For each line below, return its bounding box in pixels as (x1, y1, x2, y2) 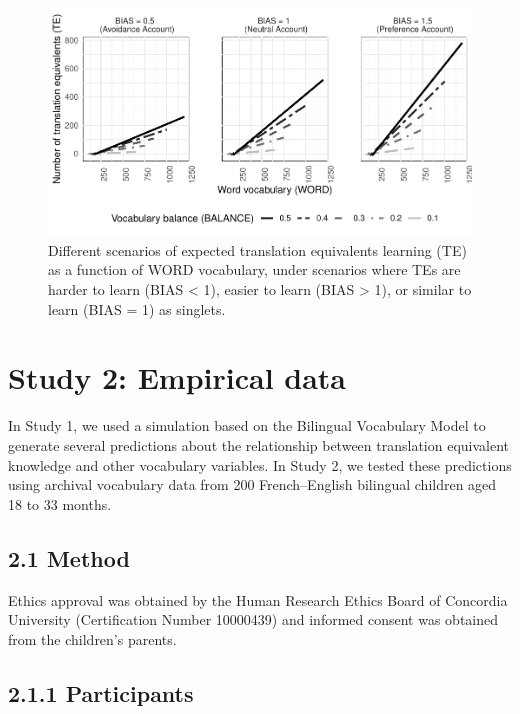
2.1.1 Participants (8, 677, 194, 708)
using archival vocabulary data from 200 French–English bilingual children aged (8, 474, 497, 495)
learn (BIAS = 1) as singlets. (48, 298, 226, 319)
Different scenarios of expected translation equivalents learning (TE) (48, 239, 467, 260)
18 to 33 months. (8, 493, 112, 514)
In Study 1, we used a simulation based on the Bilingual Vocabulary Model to (8, 415, 486, 436)
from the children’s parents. (8, 628, 177, 649)
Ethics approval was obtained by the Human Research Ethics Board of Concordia (8, 589, 508, 610)
